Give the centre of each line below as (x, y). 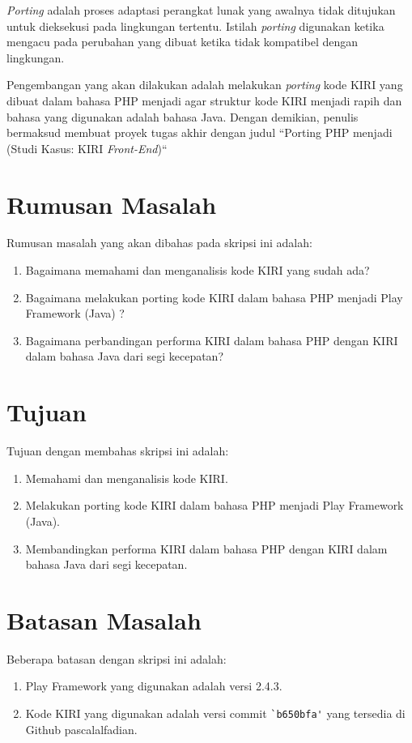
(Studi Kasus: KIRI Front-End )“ (87, 148)
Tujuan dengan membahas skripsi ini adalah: (118, 451)
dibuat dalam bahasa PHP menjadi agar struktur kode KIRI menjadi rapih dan (204, 100)
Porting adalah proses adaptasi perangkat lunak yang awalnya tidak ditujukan (201, 10)
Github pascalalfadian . (81, 729)
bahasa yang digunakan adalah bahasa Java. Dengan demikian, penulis (183, 116)
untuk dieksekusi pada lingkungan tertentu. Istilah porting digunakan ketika (195, 26)
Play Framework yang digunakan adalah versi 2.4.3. (154, 686)
